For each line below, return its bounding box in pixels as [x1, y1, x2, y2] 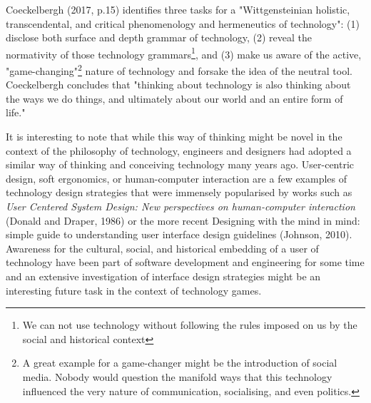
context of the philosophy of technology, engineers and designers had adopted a [6, 143, 352, 158]
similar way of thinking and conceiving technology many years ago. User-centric [6, 157, 355, 172]
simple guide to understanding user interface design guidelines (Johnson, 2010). [6, 227, 352, 242]
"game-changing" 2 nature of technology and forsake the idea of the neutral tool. [6, 61, 352, 78]
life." [6, 105, 26, 120]
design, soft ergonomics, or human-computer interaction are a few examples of [6, 170, 347, 185]
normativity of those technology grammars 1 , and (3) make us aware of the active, [6, 44, 362, 61]
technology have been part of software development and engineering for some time [6, 255, 365, 270]
